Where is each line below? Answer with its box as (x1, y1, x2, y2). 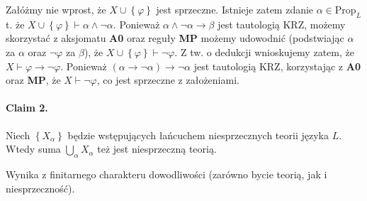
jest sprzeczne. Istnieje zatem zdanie (156, 2, 314, 16)
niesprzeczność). (6, 180, 75, 195)
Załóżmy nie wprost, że (6, 2, 106, 16)
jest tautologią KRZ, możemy (218, 16, 346, 31)
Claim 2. (6, 100, 48, 115)
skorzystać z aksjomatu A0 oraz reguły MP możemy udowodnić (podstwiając (6, 31, 344, 45)
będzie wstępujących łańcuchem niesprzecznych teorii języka (67, 127, 329, 142)
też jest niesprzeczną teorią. (97, 141, 217, 156)
